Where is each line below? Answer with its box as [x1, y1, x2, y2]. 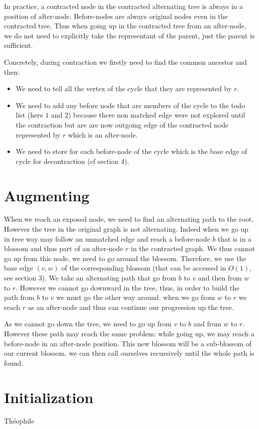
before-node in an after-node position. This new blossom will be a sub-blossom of [4, 338, 252, 348]
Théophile [4, 416, 34, 426]
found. [4, 357, 23, 368]
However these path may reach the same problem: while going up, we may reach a [4, 328, 255, 338]
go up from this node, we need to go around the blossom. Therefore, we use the [4, 253, 247, 263]
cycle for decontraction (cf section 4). [15, 155, 129, 166]
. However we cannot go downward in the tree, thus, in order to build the [15, 282, 240, 292]
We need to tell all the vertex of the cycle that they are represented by [15, 83, 232, 94]
